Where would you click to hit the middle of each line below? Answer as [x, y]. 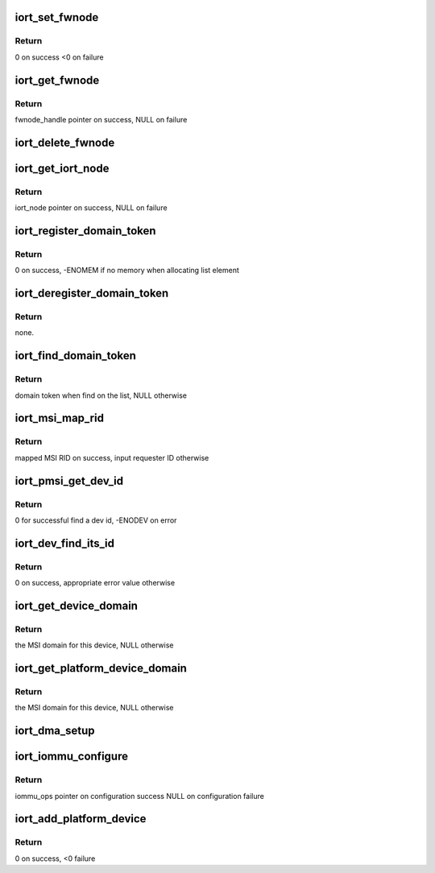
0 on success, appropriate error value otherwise [95, 583]
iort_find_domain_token [76, 356]
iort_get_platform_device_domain [101, 668]
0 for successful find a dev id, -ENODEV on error [96, 520]
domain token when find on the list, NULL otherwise [101, 395]
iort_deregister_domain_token [92, 294]
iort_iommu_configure [72, 757]
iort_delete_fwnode [65, 142]
